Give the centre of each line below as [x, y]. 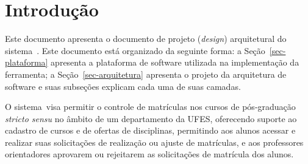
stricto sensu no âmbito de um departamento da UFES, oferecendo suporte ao [151, 118]
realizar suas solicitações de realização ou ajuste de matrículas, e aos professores [154, 142]
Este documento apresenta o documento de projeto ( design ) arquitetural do [146, 39]
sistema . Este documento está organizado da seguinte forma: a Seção [135, 50]
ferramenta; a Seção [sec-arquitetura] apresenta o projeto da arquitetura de [146, 74]
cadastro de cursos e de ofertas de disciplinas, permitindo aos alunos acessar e [150, 130]
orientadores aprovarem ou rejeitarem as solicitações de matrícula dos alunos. [149, 154]
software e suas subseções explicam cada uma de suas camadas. [123, 86]
